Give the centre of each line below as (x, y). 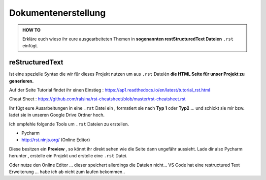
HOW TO (32, 30)
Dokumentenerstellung (57, 13)
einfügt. (30, 46)
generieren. (21, 81)
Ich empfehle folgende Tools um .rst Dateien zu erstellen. (69, 124)
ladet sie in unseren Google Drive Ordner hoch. (57, 115)
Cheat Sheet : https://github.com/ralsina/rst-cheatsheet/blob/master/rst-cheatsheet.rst (97, 99)
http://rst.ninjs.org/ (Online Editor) (56, 140)
